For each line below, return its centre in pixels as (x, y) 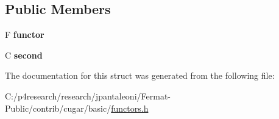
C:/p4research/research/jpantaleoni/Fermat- (88, 96)
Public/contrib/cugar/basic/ (58, 108)
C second (24, 55)
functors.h (130, 108)
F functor (25, 34)
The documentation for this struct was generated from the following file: (140, 75)
